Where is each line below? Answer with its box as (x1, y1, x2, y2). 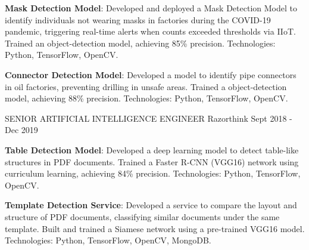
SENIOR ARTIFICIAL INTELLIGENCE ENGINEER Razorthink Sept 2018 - (5, 112, 292, 124)
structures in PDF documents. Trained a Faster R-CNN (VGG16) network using (5, 155, 299, 168)
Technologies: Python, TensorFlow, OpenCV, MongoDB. (5, 234, 211, 246)
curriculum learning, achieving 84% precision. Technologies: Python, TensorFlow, (5, 167, 301, 180)
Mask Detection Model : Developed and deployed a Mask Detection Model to (5, 2, 297, 14)
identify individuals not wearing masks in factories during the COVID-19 (5, 13, 271, 26)
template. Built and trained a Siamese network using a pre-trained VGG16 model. (5, 222, 305, 234)
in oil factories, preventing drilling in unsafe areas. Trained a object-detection (5, 80, 287, 92)
